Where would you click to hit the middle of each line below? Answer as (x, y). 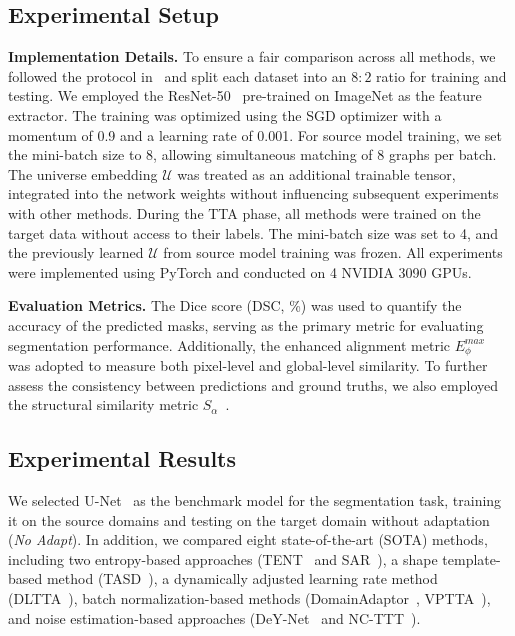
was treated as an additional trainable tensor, (316, 173)
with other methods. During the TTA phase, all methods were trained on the (244, 212)
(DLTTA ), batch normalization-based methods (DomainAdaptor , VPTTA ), (249, 597)
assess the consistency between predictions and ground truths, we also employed (253, 384)
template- (471, 558)
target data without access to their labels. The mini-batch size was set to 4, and (253, 232)
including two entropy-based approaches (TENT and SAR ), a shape (223, 558)
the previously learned (76, 252)
